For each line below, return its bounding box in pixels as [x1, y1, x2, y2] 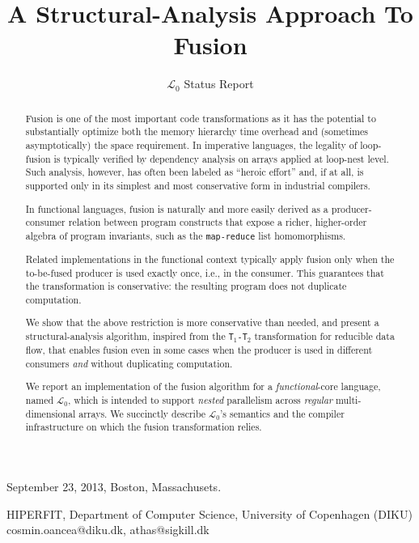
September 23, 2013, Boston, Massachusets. [6, 478, 222, 495]
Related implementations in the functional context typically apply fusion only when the [25, 252, 395, 265]
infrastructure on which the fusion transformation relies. [25, 420, 262, 434]
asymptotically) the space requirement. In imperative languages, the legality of [25, 138, 358, 152]
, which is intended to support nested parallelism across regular [68, 393, 332, 407]
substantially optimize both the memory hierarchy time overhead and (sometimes [25, 125, 368, 138]
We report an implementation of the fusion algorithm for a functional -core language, [25, 380, 381, 393]
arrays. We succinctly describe [78, 406, 206, 420]
